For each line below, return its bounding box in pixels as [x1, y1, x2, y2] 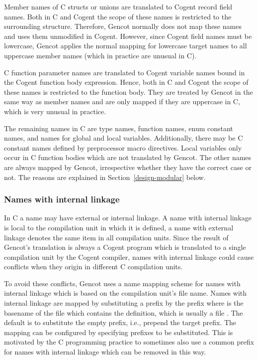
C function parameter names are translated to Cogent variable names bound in [4, 67, 245, 77]
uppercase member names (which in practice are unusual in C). [4, 50, 197, 60]
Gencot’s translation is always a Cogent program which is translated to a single [4, 242, 246, 252]
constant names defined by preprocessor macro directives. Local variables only [4, 142, 242, 153]
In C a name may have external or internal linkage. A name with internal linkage [4, 212, 252, 223]
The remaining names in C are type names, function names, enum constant [4, 123, 233, 133]
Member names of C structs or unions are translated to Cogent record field [4, 1, 233, 11]
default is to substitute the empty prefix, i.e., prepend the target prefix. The [4, 317, 237, 328]
